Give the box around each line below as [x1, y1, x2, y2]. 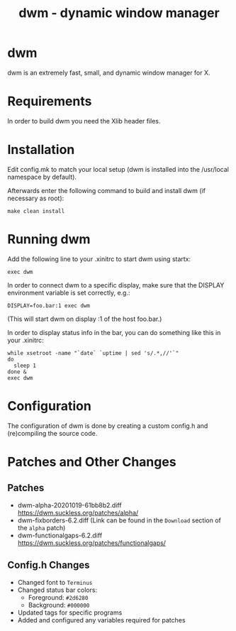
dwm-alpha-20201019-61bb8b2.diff [17, 500, 122, 509]
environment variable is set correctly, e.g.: [7, 288, 130, 297]
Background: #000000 [28, 600, 90, 609]
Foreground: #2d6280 [28, 593, 89, 601]
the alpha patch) [17, 523, 66, 532]
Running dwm [7, 231, 91, 247]
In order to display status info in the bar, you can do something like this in [7, 328, 221, 336]
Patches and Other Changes [7, 454, 176, 470]
